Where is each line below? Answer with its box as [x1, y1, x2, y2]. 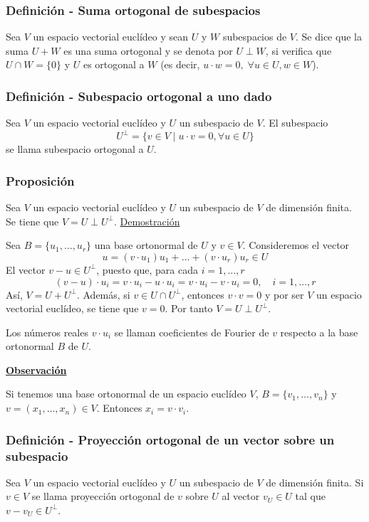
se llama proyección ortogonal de [31, 489, 175, 504]
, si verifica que [265, 43, 332, 58]
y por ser [264, 287, 304, 302]
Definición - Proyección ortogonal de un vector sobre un [6, 430, 335, 448]
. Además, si [76, 287, 130, 302]
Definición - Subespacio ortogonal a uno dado [6, 87, 272, 105]
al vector [222, 489, 260, 504]
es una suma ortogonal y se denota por [63, 43, 233, 58]
